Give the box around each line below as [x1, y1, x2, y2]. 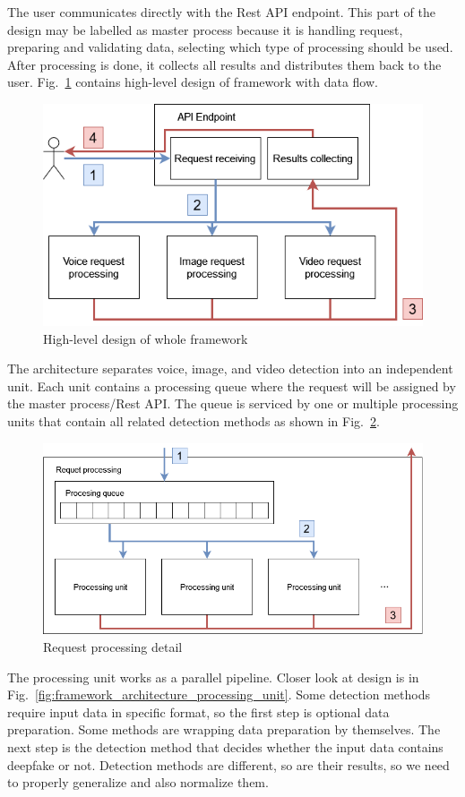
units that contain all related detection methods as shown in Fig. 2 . [7, 411, 380, 430]
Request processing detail [43, 637, 183, 656]
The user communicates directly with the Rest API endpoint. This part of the [7, 3, 435, 21]
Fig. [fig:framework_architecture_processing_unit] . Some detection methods [7, 685, 430, 704]
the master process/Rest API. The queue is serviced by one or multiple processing [7, 394, 459, 413]
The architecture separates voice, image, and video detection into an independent [7, 359, 453, 378]
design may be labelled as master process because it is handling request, [7, 20, 403, 39]
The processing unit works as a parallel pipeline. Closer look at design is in [7, 667, 419, 686]
